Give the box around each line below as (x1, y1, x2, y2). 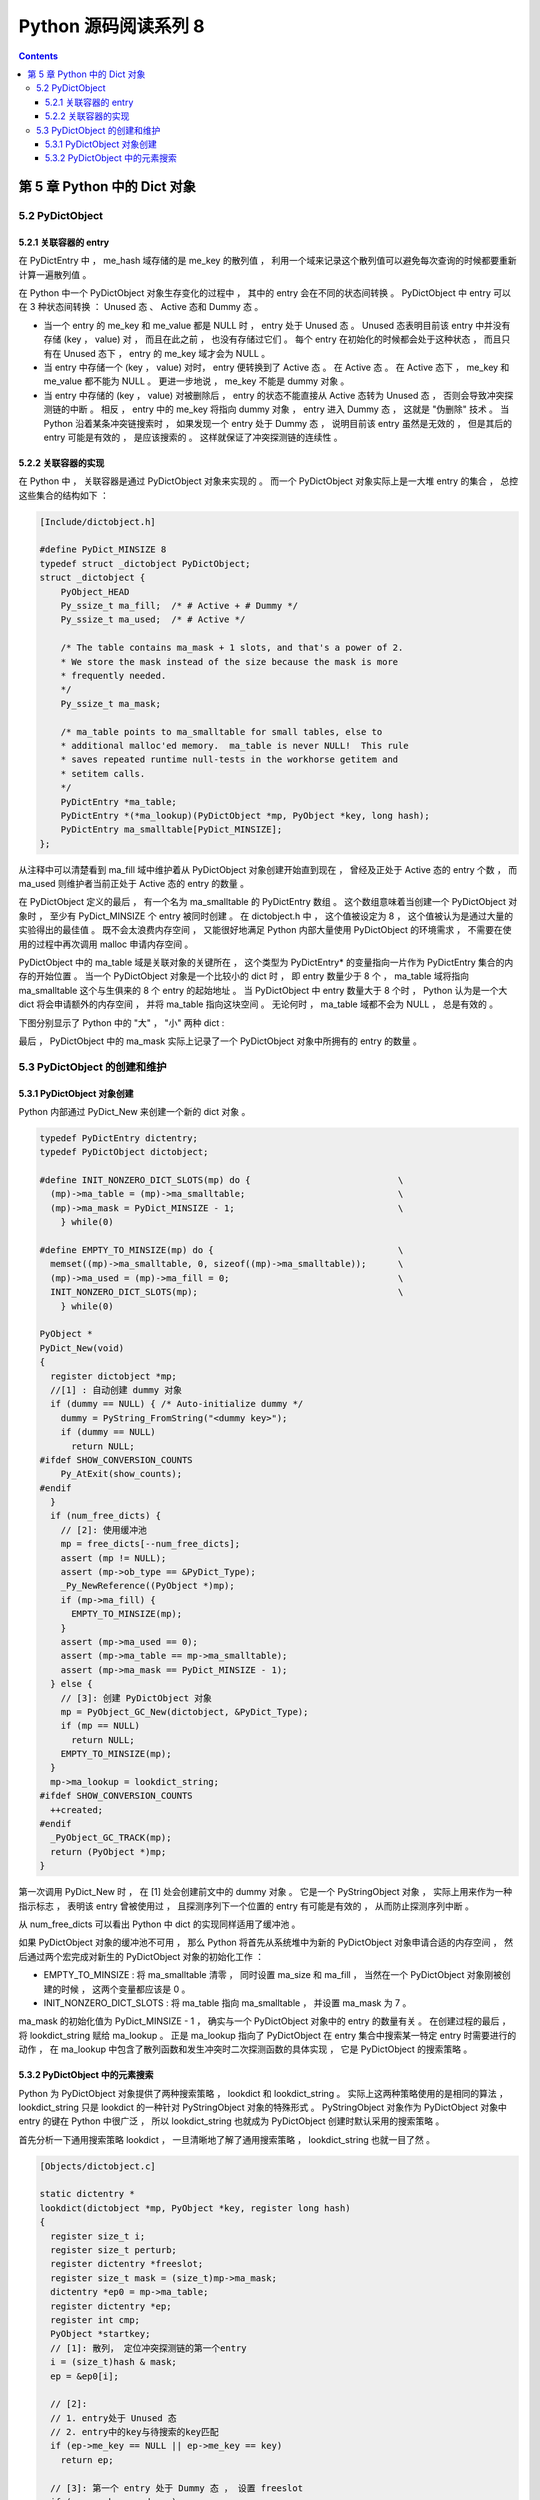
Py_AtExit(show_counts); (60, 1468, 183, 1480)
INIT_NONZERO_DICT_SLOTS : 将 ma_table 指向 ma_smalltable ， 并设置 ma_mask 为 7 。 (43, 1996, 412, 2009)
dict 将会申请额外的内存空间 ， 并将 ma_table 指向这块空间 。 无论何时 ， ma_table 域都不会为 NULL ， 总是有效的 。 (18, 998, 499, 1010)
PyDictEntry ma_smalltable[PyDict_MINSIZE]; (60, 824, 283, 835)
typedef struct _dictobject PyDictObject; (39, 558, 251, 569)
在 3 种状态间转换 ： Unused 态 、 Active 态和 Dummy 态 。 (18, 301, 264, 313)
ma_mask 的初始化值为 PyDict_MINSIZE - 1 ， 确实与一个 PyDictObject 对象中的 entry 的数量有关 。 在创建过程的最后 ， (18, 2015, 511, 2027)
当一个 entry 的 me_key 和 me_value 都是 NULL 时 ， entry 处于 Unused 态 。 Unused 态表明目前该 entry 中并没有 (43, 319, 511, 331)
